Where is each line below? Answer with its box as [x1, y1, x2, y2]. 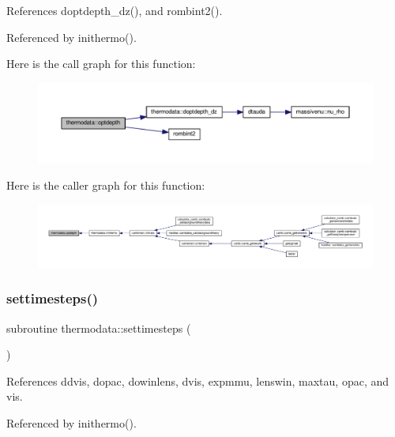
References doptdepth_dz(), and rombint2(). [6, 2, 223, 18]
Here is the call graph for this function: [6, 55, 196, 72]
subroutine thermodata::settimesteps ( [6, 319, 191, 336]
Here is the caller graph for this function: [6, 177, 205, 194]
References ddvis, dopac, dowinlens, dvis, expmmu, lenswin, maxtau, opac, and [6, 372, 389, 389]
